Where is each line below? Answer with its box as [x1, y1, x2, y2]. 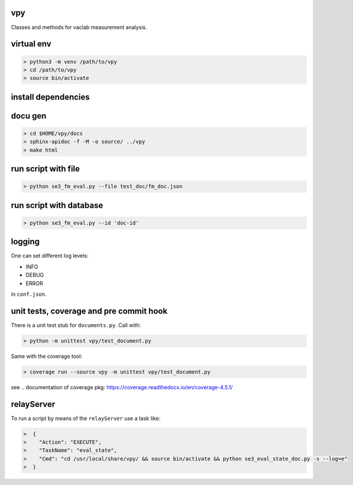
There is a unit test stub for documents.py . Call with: [11, 321, 141, 328]
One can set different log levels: [11, 252, 89, 260]
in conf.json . [11, 290, 47, 298]
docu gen [11, 111, 47, 121]
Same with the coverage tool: [11, 353, 83, 360]
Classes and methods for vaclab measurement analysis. [11, 24, 147, 31]
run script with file [11, 164, 80, 174]
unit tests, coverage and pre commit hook [11, 306, 168, 316]
